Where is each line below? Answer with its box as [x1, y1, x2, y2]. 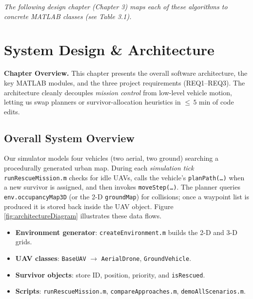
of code [213, 97, 234, 107]
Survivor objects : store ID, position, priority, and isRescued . [15, 269, 205, 279]
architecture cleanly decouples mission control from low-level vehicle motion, [4, 87, 232, 97]
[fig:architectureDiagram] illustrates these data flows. [4, 211, 162, 221]
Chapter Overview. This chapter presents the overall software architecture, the [4, 68, 248, 78]
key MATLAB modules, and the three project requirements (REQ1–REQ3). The [4, 77, 245, 87]
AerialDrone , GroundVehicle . [101, 253, 192, 263]
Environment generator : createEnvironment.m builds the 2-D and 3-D [15, 227, 237, 237]
